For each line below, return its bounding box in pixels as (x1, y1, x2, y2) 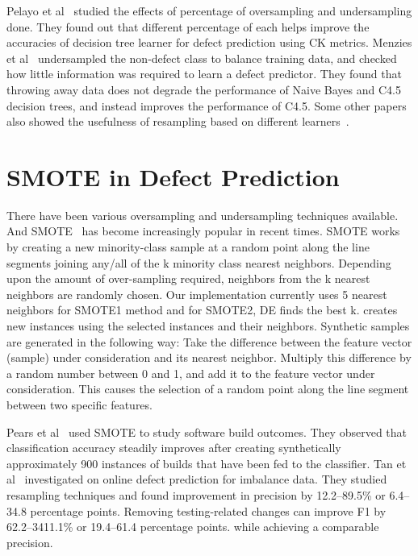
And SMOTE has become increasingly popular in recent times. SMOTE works (6, 222, 400, 239)
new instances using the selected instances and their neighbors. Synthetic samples (6, 317, 410, 334)
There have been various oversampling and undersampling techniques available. (6, 206, 399, 223)
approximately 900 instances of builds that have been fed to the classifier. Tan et (6, 454, 407, 471)
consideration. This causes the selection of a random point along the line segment (6, 380, 409, 397)
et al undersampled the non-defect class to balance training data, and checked (6, 49, 397, 66)
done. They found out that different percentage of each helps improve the (6, 18, 370, 35)
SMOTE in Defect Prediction (6, 160, 340, 193)
